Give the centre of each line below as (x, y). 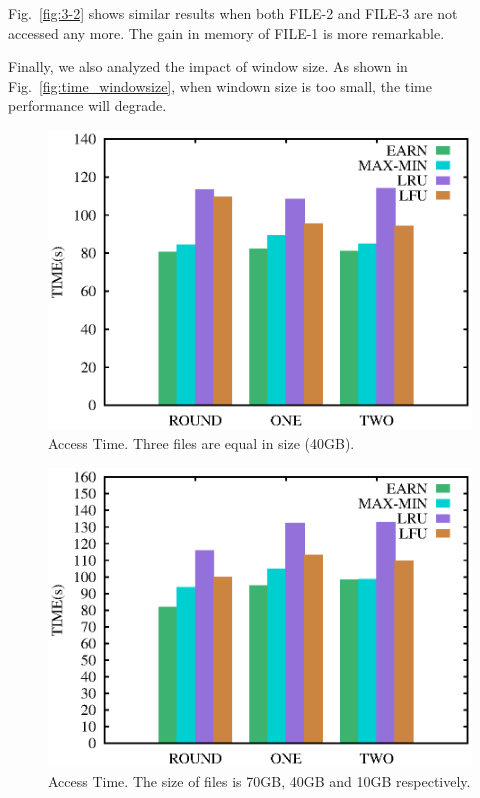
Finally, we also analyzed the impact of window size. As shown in (208, 66)
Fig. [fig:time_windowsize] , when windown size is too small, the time (220, 85)
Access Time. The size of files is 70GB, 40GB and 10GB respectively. (259, 780)
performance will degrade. (87, 105)
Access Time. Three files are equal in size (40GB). (201, 443)
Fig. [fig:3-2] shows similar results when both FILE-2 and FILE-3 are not (233, 13)
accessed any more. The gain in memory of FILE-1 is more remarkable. (226, 32)
